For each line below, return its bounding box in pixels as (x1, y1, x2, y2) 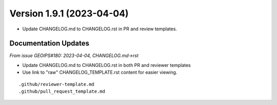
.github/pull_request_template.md (18, 89, 105, 95)
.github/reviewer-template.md (18, 81, 95, 87)
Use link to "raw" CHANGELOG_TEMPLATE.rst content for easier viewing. (22, 69, 177, 76)
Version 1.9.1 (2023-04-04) (9, 8, 129, 19)
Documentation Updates (9, 39, 90, 48)
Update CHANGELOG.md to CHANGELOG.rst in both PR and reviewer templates (22, 62, 191, 68)
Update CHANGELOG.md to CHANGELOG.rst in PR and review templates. (22, 26, 177, 32)
